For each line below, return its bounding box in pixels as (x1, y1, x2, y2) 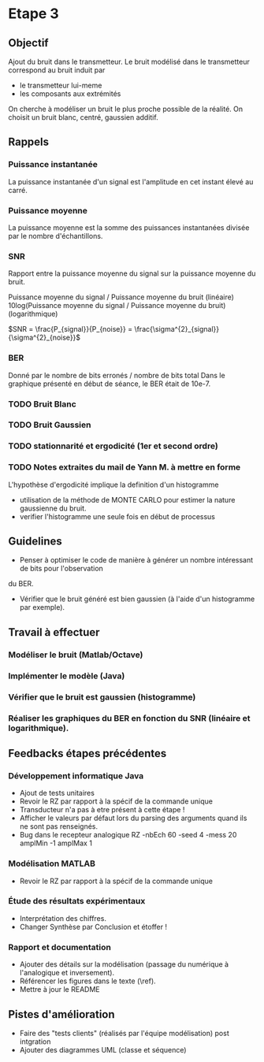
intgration (19, 1037, 51, 1046)
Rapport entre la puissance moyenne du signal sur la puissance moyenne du (8, 269, 256, 278)
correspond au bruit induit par (8, 65, 106, 75)
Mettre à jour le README (19, 985, 100, 994)
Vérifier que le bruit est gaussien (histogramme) (8, 691, 196, 702)
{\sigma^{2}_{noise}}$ (8, 332, 81, 343)
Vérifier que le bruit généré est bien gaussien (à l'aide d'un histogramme (19, 594, 255, 603)
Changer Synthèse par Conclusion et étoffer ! (19, 922, 168, 931)
